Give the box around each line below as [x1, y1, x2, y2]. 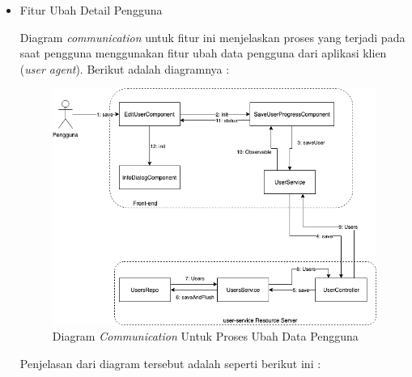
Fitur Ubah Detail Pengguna [19, 2, 163, 18]
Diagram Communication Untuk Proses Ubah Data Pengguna [52, 328, 359, 345]
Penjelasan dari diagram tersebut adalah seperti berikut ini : [19, 354, 321, 371]
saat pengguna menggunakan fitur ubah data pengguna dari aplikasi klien [19, 44, 387, 61]
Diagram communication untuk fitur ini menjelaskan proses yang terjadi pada [19, 28, 406, 45]
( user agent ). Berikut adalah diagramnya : [19, 60, 230, 77]
